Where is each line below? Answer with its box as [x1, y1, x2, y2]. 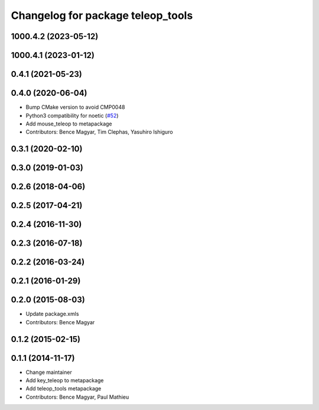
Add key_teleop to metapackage [25, 377, 104, 384]
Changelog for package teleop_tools [11, 9, 193, 22]
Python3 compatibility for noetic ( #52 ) [25, 112, 119, 119]
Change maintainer [25, 369, 72, 376]
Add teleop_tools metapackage [25, 385, 102, 392]
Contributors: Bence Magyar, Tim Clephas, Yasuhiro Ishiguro [25, 128, 174, 135]
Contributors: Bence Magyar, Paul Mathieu [25, 393, 129, 401]
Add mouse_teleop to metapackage [25, 120, 112, 127]
